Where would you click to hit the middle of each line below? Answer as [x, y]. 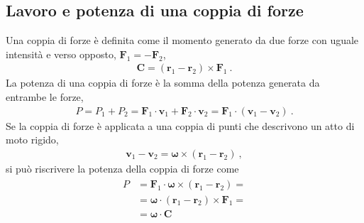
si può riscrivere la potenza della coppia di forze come [122, 168]
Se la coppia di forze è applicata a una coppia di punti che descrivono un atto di [180, 125]
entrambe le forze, [45, 97]
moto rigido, [32, 140]
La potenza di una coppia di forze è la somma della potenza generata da [163, 83]
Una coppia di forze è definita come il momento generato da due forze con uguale [182, 40]
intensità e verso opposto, [61, 54]
